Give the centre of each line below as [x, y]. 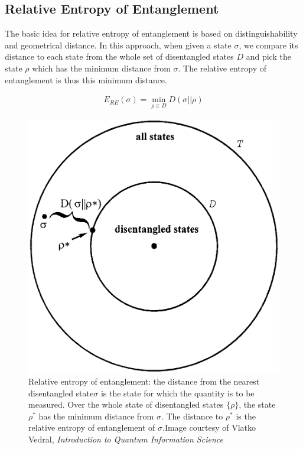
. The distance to [192, 416]
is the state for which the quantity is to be [177, 393]
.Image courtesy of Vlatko [209, 427]
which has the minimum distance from [101, 68]
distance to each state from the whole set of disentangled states [119, 56]
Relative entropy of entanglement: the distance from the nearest [144, 381]
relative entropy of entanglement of [92, 427]
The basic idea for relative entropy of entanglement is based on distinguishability [151, 33]
